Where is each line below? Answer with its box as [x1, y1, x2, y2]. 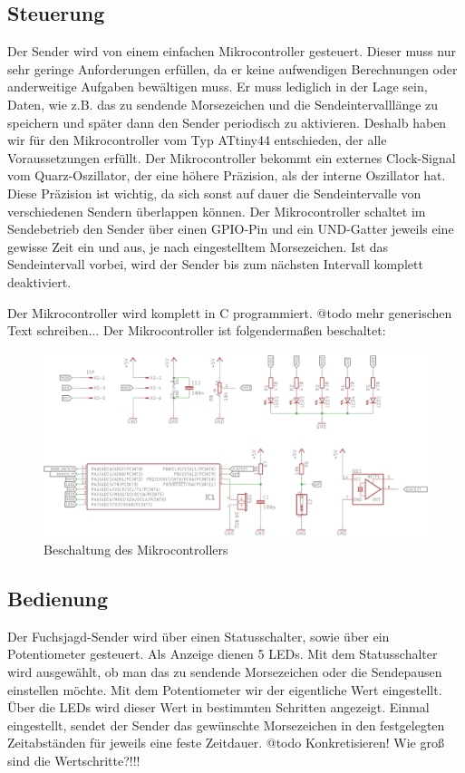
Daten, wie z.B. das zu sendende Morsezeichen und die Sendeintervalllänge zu [7, 94, 439, 113]
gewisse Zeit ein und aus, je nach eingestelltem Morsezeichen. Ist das [7, 237, 389, 256]
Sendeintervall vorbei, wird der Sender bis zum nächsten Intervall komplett [7, 255, 423, 274]
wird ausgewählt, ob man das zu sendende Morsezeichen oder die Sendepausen [7, 662, 442, 681]
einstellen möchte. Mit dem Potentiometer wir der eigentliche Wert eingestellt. [7, 680, 442, 699]
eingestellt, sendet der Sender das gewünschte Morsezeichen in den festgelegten [7, 715, 445, 734]
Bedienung [7, 585, 109, 612]
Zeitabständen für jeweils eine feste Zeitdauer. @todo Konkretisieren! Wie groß [7, 733, 444, 752]
